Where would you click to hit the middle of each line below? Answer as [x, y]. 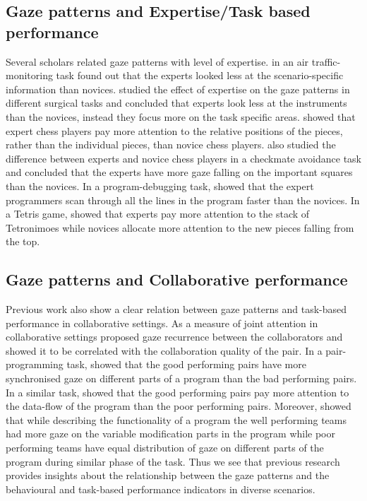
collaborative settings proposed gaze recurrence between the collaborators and [174, 337]
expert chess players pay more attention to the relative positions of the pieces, [174, 130]
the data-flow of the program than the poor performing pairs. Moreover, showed [179, 406]
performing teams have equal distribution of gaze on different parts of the [165, 448]
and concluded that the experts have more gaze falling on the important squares [179, 172]
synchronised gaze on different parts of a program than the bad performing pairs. [181, 378]
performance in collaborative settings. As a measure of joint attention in [162, 323]
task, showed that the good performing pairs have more [186, 364]
